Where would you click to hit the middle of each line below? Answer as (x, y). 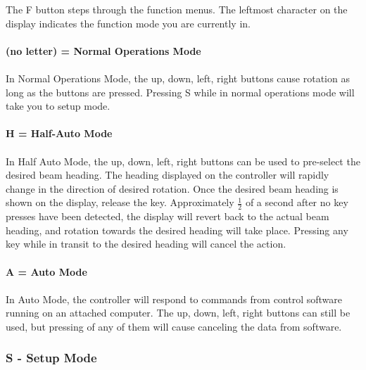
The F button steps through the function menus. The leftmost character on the (177, 9)
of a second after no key (297, 202)
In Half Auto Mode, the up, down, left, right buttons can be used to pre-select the (183, 161)
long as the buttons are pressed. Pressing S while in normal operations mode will (180, 92)
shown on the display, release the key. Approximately (120, 202)
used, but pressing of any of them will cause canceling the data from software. (174, 326)
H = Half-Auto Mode (59, 133)
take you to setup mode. (58, 106)
